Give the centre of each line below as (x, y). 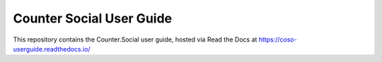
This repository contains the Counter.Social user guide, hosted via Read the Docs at (135, 39)
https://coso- (278, 39)
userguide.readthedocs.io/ (52, 49)
